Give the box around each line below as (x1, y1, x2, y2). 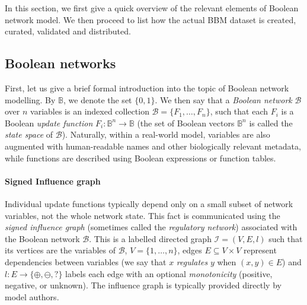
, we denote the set (63, 93, 132, 106)
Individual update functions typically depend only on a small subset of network (5, 197, 293, 209)
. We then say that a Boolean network (155, 93, 292, 106)
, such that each (210, 105, 268, 117)
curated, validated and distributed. (5, 25, 131, 37)
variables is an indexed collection (30, 105, 149, 117)
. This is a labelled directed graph (89, 232, 212, 244)
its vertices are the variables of (5, 244, 116, 256)
